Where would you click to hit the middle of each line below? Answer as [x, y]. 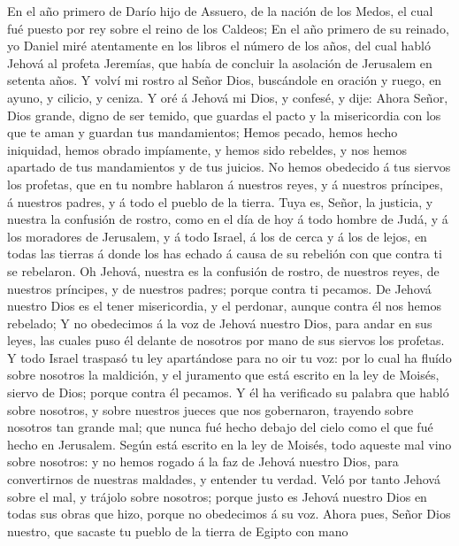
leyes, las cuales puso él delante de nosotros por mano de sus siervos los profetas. [226, 340]
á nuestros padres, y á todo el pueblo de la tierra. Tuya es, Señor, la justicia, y [220, 201]
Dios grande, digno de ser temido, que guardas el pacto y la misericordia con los [224, 115]
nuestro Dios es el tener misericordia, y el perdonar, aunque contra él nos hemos [224, 306]
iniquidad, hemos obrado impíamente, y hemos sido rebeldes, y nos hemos [207, 149]
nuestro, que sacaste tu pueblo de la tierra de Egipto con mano [178, 531]
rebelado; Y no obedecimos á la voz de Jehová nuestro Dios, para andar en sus [220, 323]
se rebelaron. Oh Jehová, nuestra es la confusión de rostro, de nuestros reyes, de [223, 270]
